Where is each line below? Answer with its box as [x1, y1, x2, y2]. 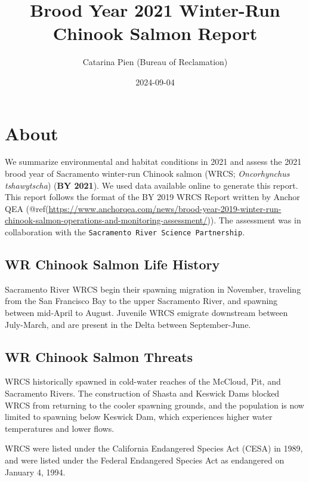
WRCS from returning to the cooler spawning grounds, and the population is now [5, 398, 304, 411]
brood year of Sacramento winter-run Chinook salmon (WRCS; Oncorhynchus [5, 167, 290, 180]
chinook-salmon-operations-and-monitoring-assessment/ [5, 214, 208, 226]
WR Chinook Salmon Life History [5, 255, 220, 274]
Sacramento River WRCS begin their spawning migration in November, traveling [5, 283, 301, 295]
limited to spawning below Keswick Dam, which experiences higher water [5, 410, 273, 423]
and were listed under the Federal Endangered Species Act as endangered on [5, 454, 285, 466]
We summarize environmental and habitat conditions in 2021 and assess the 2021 [5, 155, 302, 168]
